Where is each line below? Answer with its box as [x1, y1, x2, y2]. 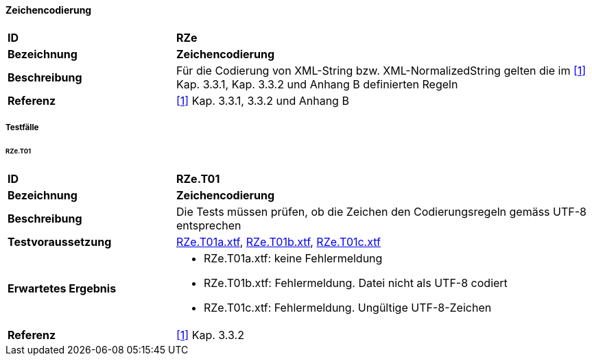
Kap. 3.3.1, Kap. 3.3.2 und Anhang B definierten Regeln [176, 77, 458, 91]
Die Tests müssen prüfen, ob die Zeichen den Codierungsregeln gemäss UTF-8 [176, 204, 587, 219]
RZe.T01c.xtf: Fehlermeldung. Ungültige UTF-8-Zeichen [203, 300, 492, 314]
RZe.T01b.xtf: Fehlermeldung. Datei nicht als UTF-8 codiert [203, 275, 508, 290]
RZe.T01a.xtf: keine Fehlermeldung [203, 251, 383, 265]
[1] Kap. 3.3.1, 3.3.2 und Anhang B [176, 93, 349, 108]
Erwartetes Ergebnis [8, 281, 117, 295]
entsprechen [176, 218, 241, 232]
